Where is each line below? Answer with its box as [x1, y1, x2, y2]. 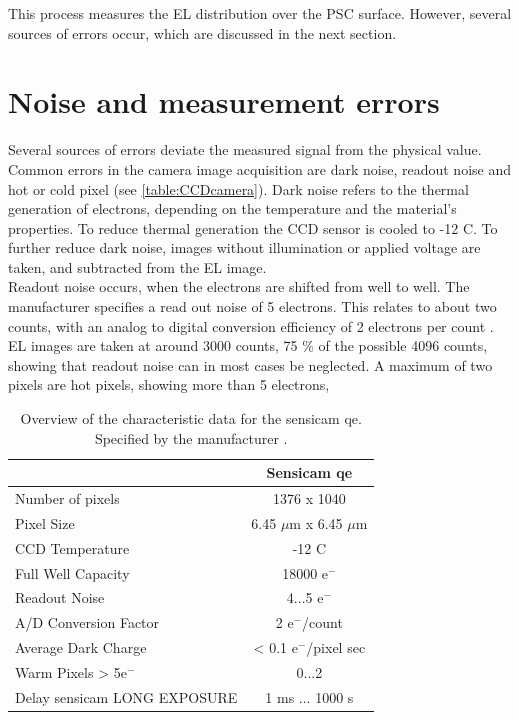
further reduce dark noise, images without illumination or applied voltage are [8, 237, 481, 258]
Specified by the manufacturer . [94, 427, 288, 448]
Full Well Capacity [15, 562, 130, 583]
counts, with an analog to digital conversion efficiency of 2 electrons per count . [8, 315, 494, 336]
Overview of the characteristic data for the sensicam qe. [20, 408, 362, 429]
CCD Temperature [15, 537, 130, 558]
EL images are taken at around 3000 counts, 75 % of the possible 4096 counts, [8, 335, 488, 356]
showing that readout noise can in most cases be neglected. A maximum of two [8, 354, 493, 375]
